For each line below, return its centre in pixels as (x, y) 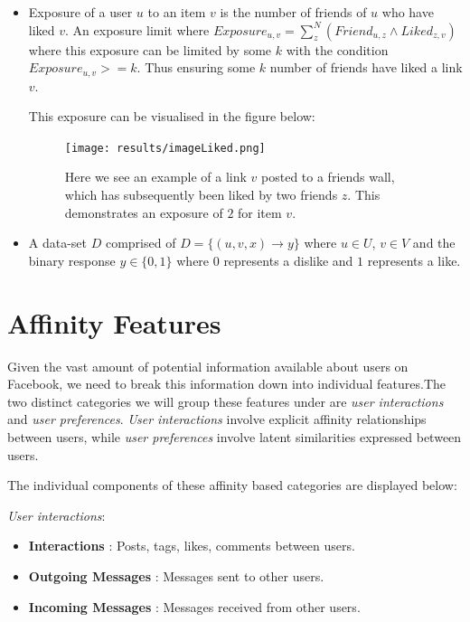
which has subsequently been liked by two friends (201, 195)
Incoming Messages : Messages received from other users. (194, 606)
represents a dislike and (288, 260)
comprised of (141, 243)
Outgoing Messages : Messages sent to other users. (176, 575)
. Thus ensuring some (196, 67)
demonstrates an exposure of (144, 212)
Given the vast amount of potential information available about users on (208, 366)
